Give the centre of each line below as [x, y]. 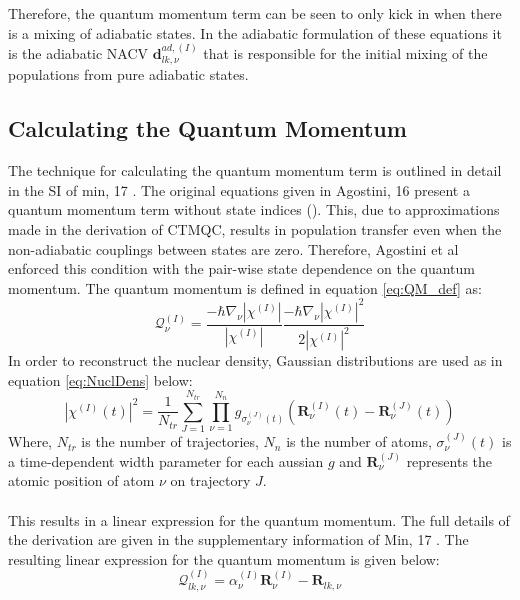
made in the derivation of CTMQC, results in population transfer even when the [255, 229]
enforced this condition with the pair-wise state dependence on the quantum [241, 268]
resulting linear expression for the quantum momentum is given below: [224, 558]
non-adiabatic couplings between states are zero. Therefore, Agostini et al [233, 248]
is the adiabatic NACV [78, 53]
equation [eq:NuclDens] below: [100, 379]
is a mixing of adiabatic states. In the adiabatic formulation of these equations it [255, 32]
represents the [449, 460]
